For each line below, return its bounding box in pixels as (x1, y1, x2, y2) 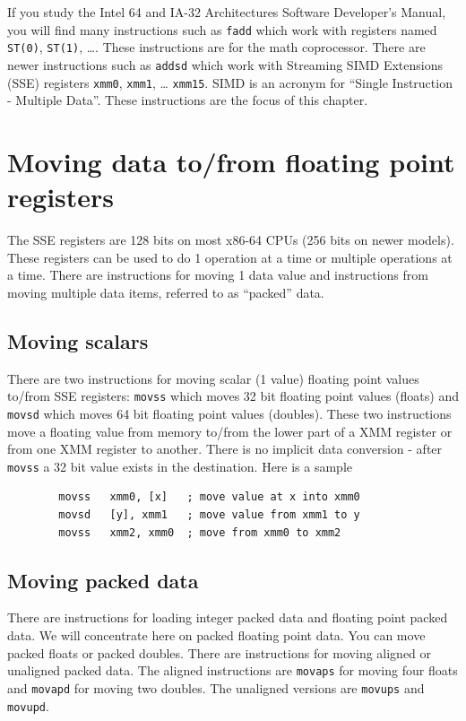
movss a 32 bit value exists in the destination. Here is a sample (7, 456, 353, 475)
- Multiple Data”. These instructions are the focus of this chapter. (7, 91, 368, 109)
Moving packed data (7, 566, 199, 594)
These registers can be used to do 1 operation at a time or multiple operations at (7, 248, 453, 266)
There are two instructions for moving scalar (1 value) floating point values (7, 369, 419, 387)
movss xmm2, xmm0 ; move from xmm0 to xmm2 (58, 526, 341, 539)
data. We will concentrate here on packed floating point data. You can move (7, 626, 426, 645)
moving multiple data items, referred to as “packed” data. (7, 282, 324, 301)
